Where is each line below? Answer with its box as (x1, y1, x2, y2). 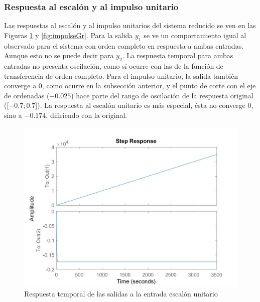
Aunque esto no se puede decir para (4, 50, 114, 61)
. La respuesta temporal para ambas (122, 50, 233, 61)
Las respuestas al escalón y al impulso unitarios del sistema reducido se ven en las (4, 20, 256, 31)
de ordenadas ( (4, 90, 50, 100)
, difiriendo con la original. (46, 109, 127, 120)
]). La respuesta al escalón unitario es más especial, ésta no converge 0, (35, 100, 253, 110)
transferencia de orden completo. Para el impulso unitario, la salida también (4, 70, 238, 81)
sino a (4, 109, 22, 120)
